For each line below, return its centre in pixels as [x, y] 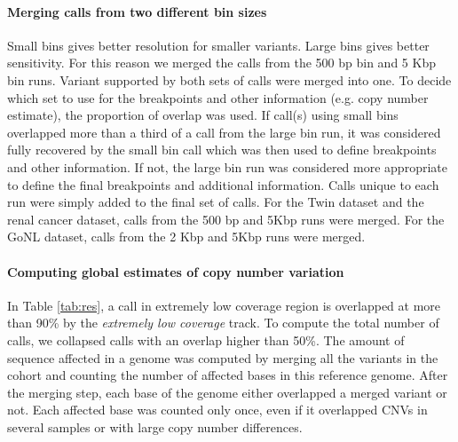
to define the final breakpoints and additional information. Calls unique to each [223, 184]
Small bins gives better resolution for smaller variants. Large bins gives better [218, 45]
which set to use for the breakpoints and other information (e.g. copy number [218, 97]
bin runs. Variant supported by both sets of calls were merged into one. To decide [229, 79]
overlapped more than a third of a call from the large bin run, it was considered [224, 132]
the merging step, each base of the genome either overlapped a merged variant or [227, 392]
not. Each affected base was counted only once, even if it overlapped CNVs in [217, 410]
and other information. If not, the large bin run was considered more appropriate [227, 166]
